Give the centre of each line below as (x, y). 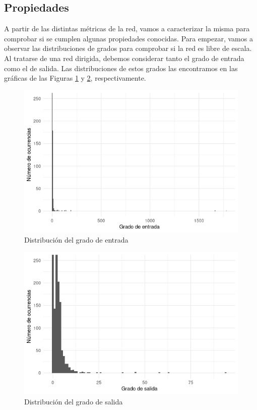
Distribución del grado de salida (74, 401)
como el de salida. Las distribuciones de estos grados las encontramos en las (121, 68)
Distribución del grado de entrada (76, 240)
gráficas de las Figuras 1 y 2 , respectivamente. (75, 78)
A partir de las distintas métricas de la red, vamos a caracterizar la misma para (127, 28)
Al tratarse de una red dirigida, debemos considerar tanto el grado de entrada (124, 58)
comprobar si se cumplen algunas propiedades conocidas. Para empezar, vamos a (128, 38)
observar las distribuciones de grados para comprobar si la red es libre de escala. (128, 48)
